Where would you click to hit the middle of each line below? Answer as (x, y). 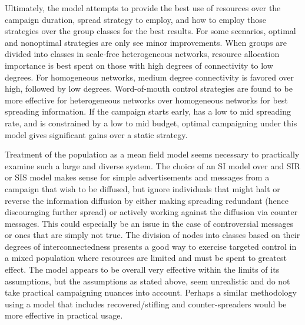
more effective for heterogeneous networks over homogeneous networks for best (146, 100)
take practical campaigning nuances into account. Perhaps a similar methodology (151, 292)
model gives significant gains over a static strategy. (96, 134)
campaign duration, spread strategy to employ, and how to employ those (136, 19)
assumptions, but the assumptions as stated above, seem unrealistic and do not (147, 281)
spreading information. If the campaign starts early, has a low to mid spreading (148, 111)
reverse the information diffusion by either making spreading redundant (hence (147, 200)
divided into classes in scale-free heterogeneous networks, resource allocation (142, 54)
